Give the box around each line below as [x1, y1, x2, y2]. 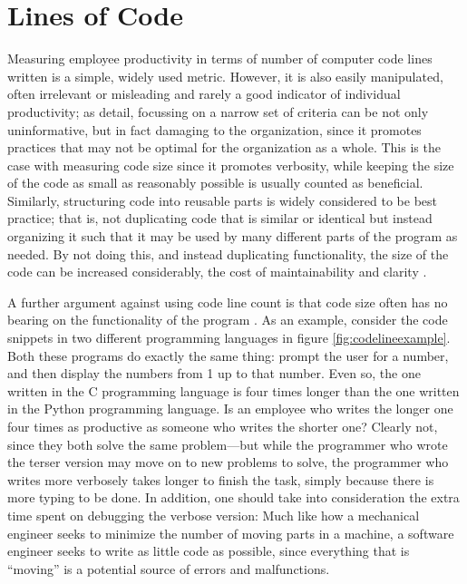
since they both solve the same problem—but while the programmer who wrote [7, 434, 448, 453]
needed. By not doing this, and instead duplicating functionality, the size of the [7, 244, 449, 263]
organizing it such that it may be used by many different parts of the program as [7, 227, 458, 246]
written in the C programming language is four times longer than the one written [7, 381, 460, 400]
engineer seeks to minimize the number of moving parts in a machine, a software [7, 523, 454, 542]
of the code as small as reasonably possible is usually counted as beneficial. [7, 173, 423, 192]
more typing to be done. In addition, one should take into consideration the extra [7, 488, 460, 507]
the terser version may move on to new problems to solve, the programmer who [7, 453, 449, 472]
